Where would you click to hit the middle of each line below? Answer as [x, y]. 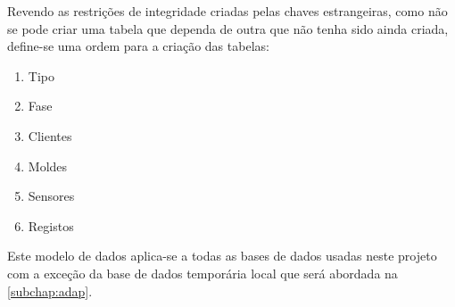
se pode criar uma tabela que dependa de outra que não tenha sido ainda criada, [228, 28]
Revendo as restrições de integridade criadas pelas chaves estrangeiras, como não [227, 11]
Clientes [50, 135]
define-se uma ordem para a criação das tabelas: [138, 46]
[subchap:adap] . [50, 290]
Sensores [51, 196]
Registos [51, 225]
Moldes [48, 166]
